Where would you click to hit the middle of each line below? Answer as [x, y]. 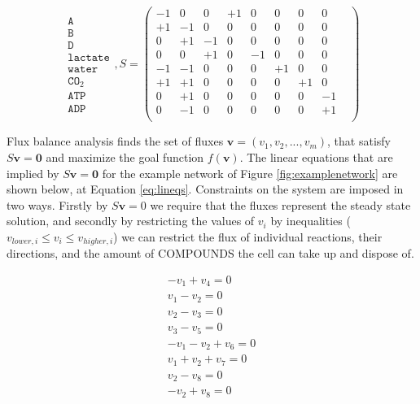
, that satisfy [359, 141]
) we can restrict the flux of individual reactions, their [248, 236]
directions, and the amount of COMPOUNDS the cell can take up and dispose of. [210, 253]
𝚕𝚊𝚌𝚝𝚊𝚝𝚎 [89, 57]
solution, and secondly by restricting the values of [131, 221]
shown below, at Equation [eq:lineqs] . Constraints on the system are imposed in [205, 189]
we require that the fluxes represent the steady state [280, 204]
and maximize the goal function [125, 156]
